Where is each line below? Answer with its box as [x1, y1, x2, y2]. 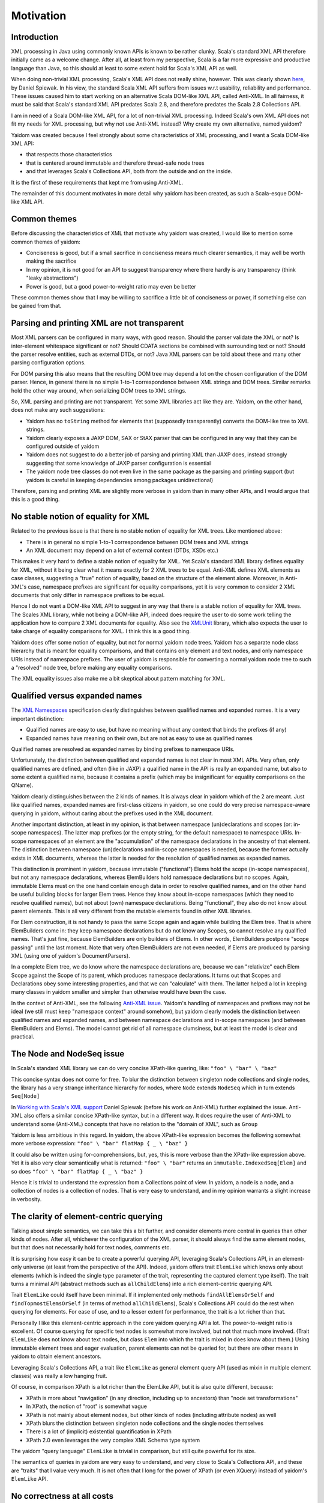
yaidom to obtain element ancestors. [11, 1353, 102, 1360]
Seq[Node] [11, 1093, 40, 1100]
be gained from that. [11, 302, 62, 310]
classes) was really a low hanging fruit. [11, 1372, 107, 1379]
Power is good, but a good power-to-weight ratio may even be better [26, 283, 196, 290]
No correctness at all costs [11, 1491, 114, 1501]
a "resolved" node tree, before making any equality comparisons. [11, 664, 173, 672]
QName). [11, 782, 34, 789]
